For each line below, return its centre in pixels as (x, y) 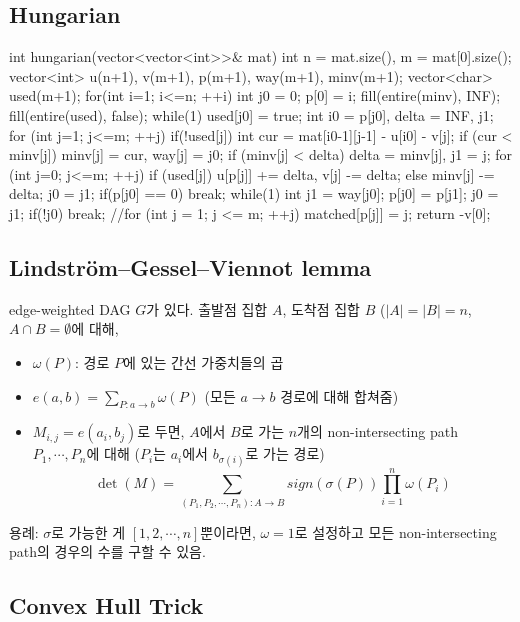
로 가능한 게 (88, 531)
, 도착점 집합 (321, 308)
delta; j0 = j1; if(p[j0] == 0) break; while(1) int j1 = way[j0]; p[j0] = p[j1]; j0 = (254, 193)
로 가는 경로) (285, 453)
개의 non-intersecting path (377, 431)
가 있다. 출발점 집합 (207, 308)
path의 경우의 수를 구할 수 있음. (107, 551)
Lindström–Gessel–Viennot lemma (190, 266)
